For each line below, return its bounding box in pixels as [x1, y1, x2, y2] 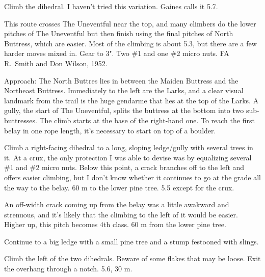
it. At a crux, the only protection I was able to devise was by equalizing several [4, 152, 252, 162]
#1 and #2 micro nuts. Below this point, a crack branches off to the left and [4, 162, 245, 173]
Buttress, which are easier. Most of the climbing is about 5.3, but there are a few [4, 38, 257, 48]
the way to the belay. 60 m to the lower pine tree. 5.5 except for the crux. [4, 182, 234, 192]
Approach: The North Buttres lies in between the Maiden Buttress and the [4, 75, 238, 86]
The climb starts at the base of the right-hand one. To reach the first [39, 115, 255, 125]
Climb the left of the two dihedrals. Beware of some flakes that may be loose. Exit [4, 253, 261, 264]
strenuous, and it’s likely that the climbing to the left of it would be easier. [4, 209, 238, 219]
